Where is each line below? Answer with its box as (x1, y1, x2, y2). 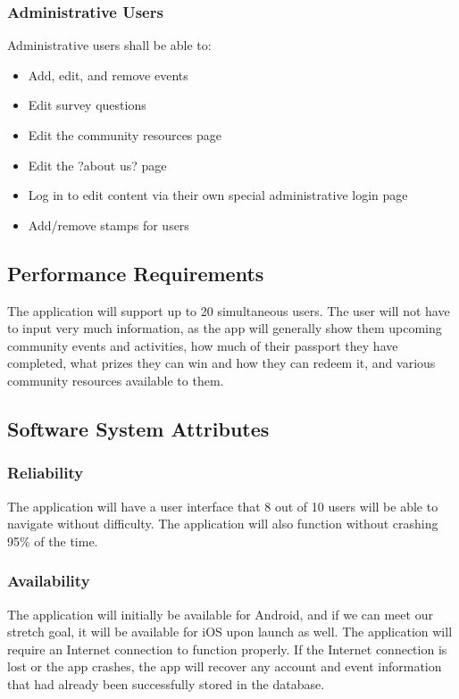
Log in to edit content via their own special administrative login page (28, 186, 408, 204)
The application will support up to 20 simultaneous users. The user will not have (7, 301, 450, 320)
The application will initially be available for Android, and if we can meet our (7, 604, 433, 623)
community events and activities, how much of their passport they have (7, 336, 398, 354)
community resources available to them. (7, 370, 224, 389)
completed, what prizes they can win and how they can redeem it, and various (7, 354, 436, 372)
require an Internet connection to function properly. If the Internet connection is (7, 639, 447, 658)
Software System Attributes (7, 414, 270, 442)
